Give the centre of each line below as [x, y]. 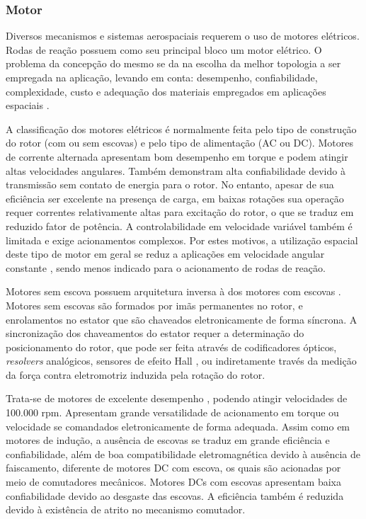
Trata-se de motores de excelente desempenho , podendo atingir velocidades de [177, 398]
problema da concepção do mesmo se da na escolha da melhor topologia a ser [173, 63]
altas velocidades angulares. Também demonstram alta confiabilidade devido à [176, 170]
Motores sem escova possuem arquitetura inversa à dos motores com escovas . [173, 291]
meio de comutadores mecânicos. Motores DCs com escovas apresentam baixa [174, 482]
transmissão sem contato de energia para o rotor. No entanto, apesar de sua [170, 184]
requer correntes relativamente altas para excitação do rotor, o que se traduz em [180, 212]
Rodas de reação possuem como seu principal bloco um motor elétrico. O [164, 49]
